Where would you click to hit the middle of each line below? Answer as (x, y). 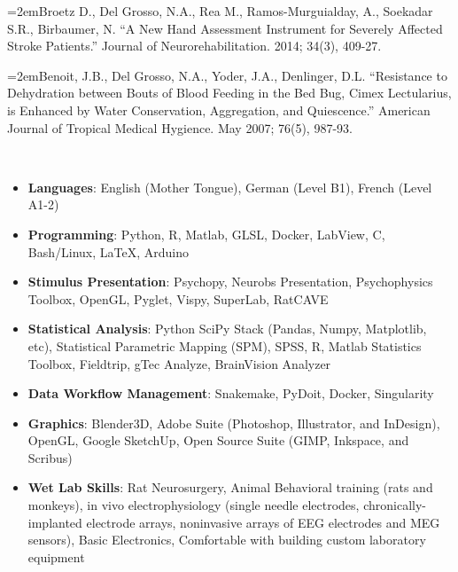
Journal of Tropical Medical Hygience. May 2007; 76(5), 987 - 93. (180, 127)
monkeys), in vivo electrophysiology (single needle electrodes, (194, 505)
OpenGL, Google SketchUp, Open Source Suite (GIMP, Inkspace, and (218, 440)
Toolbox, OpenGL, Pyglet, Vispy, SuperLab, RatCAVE (178, 298)
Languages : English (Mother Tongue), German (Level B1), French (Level (230, 187)
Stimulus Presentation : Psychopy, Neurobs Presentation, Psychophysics (230, 282)
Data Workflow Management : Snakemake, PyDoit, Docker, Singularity (231, 393)
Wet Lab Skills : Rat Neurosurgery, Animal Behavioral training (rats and (230, 487)
